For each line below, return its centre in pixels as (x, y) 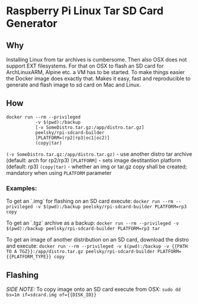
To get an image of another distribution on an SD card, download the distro (98, 240)
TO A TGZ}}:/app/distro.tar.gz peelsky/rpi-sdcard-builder (81, 252)
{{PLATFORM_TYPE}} (29, 257)
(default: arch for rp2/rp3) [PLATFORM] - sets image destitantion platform (94, 160)
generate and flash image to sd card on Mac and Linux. (74, 85)
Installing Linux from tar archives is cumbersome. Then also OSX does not (97, 60)
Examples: (22, 188)
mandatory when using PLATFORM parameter (59, 172)
